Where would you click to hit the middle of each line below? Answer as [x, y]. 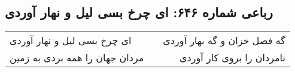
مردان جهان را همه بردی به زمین [77, 58]
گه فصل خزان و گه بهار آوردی [224, 40]
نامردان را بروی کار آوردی [232, 58]
